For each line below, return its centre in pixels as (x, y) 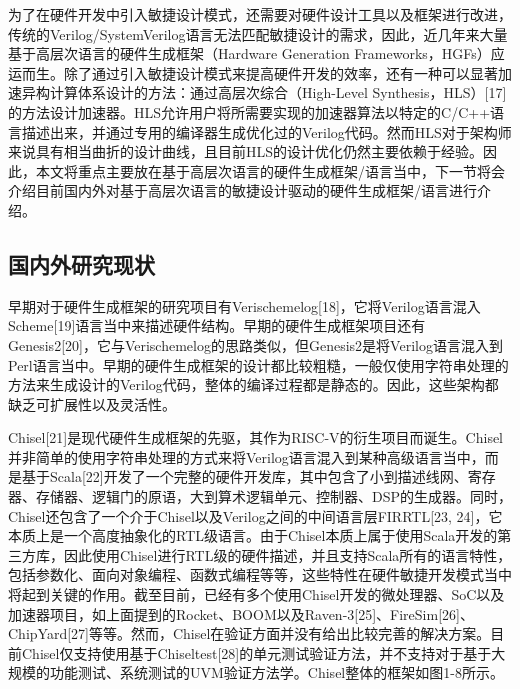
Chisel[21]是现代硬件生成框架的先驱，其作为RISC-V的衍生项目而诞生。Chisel (256, 437)
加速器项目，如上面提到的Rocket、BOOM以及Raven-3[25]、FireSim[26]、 (241, 613)
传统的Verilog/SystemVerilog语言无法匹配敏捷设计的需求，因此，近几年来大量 (258, 33)
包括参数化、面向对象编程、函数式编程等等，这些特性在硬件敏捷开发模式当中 (260, 574)
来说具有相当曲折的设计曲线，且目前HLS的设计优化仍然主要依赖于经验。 (246, 151)
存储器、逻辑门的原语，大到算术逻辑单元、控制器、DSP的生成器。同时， (274, 496)
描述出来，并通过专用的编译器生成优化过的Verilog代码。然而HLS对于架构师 (266, 131)
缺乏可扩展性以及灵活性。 (92, 403)
